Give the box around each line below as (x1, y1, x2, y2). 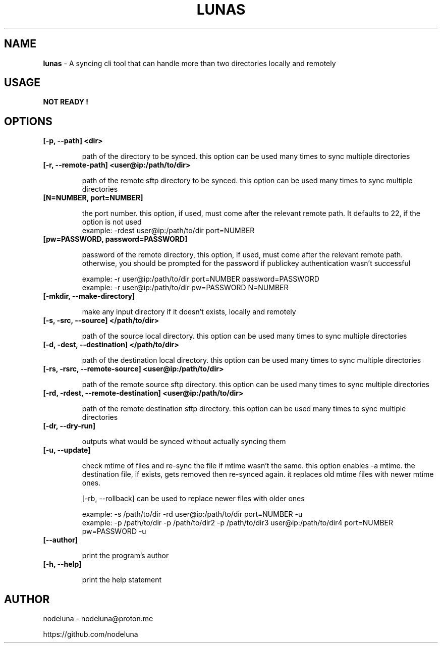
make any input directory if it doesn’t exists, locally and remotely (82, 307, 296, 316)
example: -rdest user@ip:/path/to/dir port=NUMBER (82, 226, 255, 235)
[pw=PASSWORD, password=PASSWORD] (43, 235, 188, 244)
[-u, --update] (43, 446, 91, 455)
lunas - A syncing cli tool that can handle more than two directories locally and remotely (43, 59, 336, 68)
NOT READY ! (43, 97, 89, 106)
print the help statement (82, 575, 162, 584)
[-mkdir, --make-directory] (43, 292, 135, 301)
